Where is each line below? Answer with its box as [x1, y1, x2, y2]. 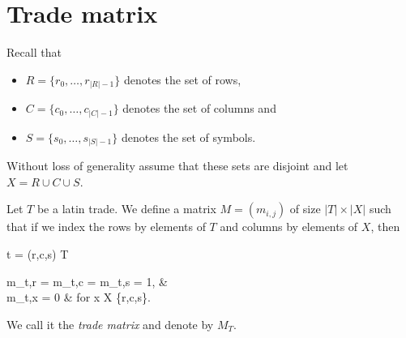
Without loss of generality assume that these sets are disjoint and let [6, 157, 348, 174]
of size [289, 200, 321, 217]
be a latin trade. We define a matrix [36, 200, 216, 217]
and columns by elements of [220, 218, 358, 235]
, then [370, 218, 400, 235]
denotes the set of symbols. [121, 128, 256, 145]
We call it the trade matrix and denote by [6, 315, 214, 332]
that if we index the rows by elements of [6, 218, 206, 235]
